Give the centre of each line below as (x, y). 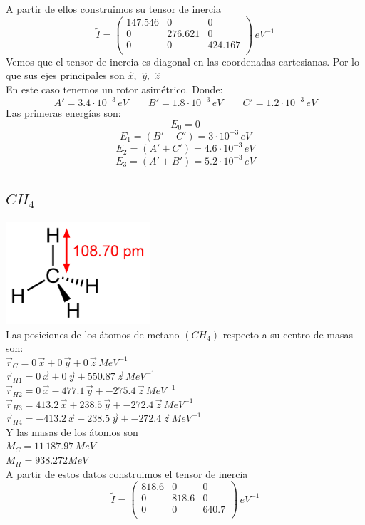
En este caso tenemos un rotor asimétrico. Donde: (114, 89)
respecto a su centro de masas (288, 334)
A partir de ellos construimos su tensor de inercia (113, 9)
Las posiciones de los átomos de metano (93, 334)
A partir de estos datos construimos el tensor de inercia (127, 473)
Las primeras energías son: (63, 113)
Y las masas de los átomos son (72, 431)
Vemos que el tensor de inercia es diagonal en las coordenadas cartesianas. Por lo (182, 61)
